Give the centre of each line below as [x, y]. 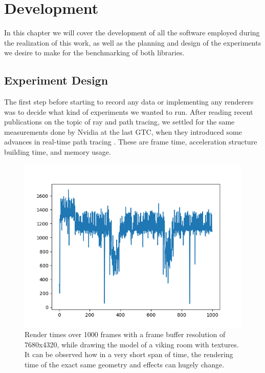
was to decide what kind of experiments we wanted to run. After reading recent [129, 111]
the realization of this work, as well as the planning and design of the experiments [133, 42]
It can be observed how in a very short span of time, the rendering [129, 354]
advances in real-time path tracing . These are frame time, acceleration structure [131, 142]
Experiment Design [56, 80]
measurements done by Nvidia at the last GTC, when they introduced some [123, 131]
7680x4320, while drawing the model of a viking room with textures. [132, 344]
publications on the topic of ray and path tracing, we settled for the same [119, 122]
